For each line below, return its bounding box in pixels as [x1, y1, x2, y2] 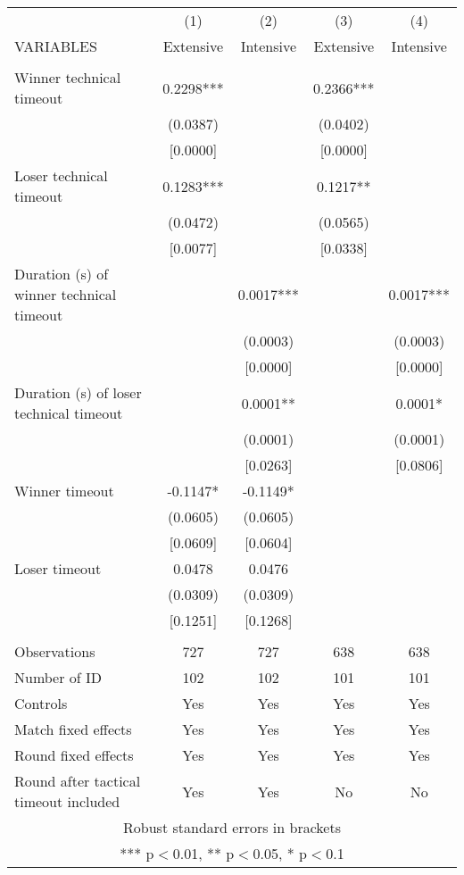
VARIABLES [14, 36, 97, 56]
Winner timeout [14, 480, 114, 501]
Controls [14, 693, 68, 713]
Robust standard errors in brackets [123, 817, 341, 837]
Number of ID [14, 667, 103, 687]
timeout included [14, 791, 120, 812]
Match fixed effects [14, 719, 132, 739]
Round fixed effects [14, 745, 134, 765]
